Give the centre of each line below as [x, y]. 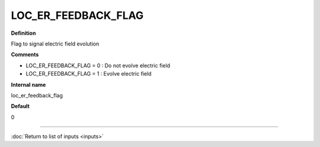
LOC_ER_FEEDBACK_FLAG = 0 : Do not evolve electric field [98, 66]
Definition [23, 33]
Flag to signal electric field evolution [55, 44]
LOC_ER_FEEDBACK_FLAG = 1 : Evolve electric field [89, 74]
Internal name [28, 84]
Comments [25, 55]
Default [20, 106]
